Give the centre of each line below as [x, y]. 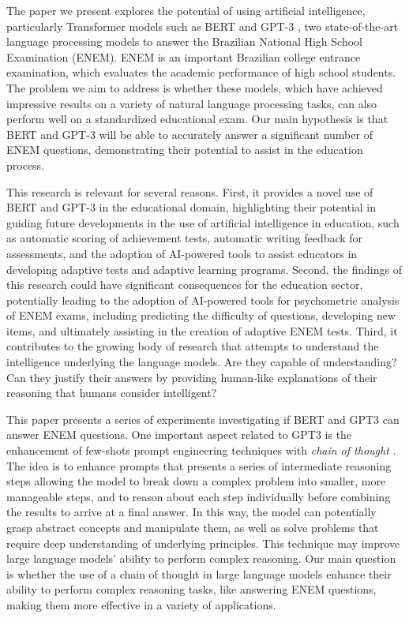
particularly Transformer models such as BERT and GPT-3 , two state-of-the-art [203, 26]
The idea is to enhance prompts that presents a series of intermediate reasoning [199, 465]
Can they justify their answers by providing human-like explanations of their [192, 377]
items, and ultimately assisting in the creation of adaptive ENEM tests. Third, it [202, 330]
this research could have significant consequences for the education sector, [185, 285]
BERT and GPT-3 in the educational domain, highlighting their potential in [191, 207]
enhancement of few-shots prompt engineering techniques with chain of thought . [201, 450]
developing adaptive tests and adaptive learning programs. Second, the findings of [204, 269]
